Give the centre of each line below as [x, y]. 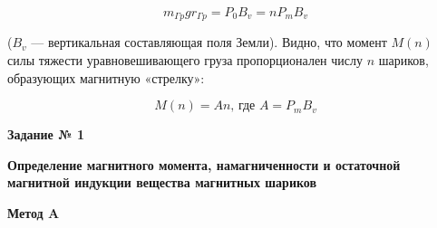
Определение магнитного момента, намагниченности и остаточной [204, 164]
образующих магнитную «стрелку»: [106, 77]
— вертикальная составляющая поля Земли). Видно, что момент [209, 42]
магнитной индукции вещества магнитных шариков [162, 182]
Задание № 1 [46, 134]
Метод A [34, 213]
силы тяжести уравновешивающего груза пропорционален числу [185, 60]
